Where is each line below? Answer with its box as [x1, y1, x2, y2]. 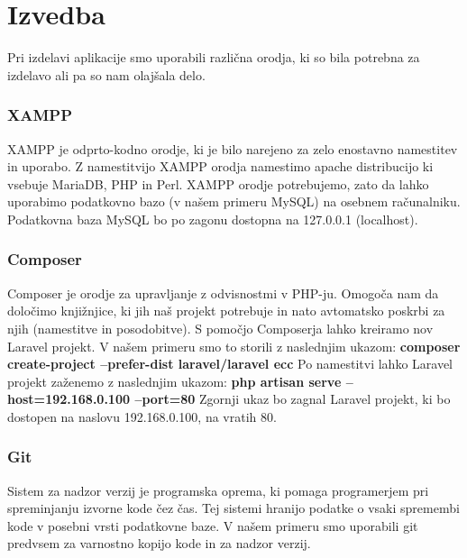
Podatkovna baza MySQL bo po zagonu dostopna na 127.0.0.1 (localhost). [7, 209, 418, 228]
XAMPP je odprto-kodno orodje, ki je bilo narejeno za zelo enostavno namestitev [7, 139, 458, 158]
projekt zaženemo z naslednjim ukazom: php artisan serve [7, 371, 342, 390]
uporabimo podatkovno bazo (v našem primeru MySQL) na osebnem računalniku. [7, 192, 461, 211]
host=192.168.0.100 [7, 389, 131, 408]
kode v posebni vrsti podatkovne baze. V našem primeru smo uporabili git [7, 516, 418, 535]
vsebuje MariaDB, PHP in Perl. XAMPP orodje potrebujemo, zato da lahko [7, 174, 429, 193]
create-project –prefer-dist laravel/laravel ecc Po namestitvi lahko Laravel [7, 354, 453, 373]
